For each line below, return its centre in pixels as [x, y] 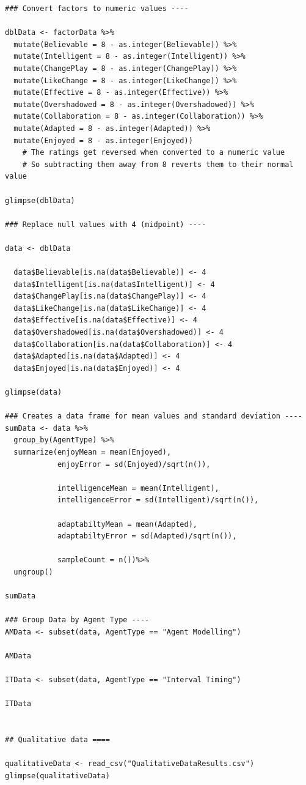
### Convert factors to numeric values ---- [97, 9]
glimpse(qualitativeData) [57, 776]
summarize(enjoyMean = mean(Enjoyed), [93, 452]
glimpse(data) [34, 392]
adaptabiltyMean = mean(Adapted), [127, 524]
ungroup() [33, 572]
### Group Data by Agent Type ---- [77, 620]
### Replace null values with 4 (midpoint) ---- [106, 224]
